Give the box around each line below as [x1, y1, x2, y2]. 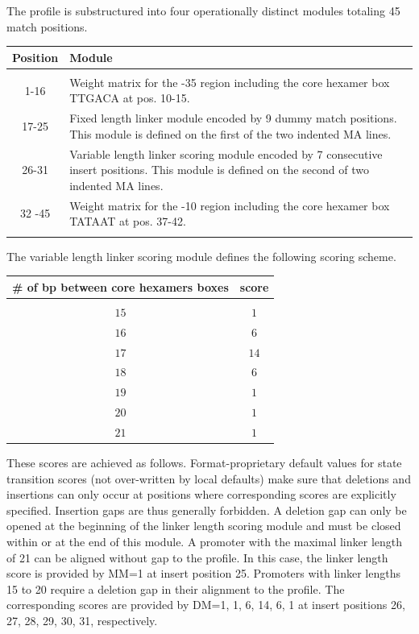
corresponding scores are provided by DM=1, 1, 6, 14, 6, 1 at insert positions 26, [6, 596, 405, 613]
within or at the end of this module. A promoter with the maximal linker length [6, 532, 403, 549]
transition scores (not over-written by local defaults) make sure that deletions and [6, 470, 411, 487]
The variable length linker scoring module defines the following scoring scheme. [6, 247, 396, 264]
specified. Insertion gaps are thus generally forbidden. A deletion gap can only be [6, 501, 407, 518]
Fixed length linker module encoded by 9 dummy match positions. [69, 110, 397, 126]
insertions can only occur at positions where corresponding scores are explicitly [6, 486, 396, 503]
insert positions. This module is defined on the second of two [69, 161, 370, 178]
